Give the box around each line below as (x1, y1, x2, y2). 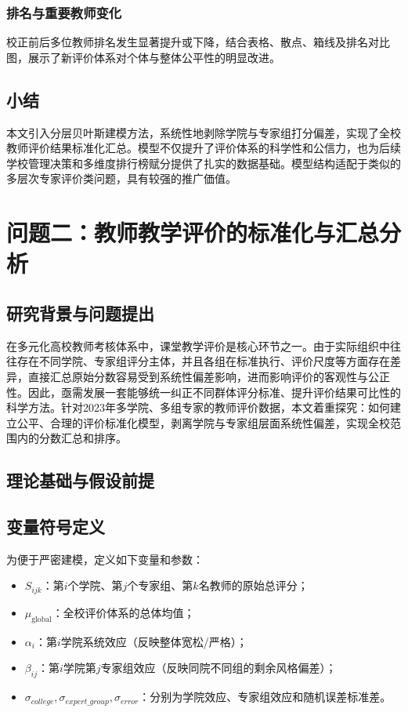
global (31, 615, 52, 623)
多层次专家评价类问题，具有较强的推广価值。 (6, 170, 236, 187)
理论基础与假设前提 (6, 468, 154, 492)
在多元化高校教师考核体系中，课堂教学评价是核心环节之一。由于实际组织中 (6, 337, 390, 354)
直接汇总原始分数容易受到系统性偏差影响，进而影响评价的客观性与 (27, 368, 368, 384)
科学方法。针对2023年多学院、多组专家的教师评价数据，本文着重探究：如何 (6, 399, 390, 416)
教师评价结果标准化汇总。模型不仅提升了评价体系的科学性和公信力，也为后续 (6, 140, 401, 156)
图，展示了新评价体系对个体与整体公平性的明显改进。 (6, 49, 280, 65)
